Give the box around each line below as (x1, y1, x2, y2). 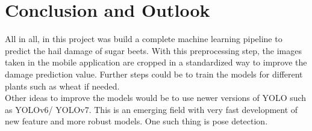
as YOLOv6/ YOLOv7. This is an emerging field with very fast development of (5, 103, 298, 115)
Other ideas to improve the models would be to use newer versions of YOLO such (5, 91, 307, 104)
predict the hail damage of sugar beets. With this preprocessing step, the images (5, 44, 302, 56)
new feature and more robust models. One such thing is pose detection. (5, 115, 268, 127)
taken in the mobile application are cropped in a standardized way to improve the (5, 56, 307, 69)
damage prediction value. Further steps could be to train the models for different (5, 67, 303, 80)
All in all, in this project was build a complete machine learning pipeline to (5, 32, 282, 45)
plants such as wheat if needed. (5, 79, 120, 92)
